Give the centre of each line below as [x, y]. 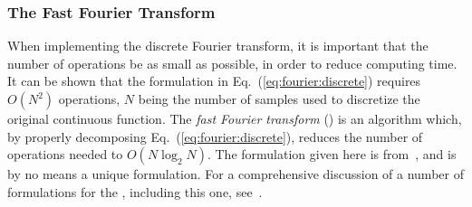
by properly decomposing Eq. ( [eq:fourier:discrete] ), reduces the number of [215, 136]
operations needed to [65, 154]
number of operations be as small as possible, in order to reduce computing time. [232, 63]
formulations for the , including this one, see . [135, 191]
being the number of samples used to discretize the [279, 99]
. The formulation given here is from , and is [332, 154]
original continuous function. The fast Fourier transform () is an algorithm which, [235, 118]
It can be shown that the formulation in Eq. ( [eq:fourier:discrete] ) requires [214, 81]
